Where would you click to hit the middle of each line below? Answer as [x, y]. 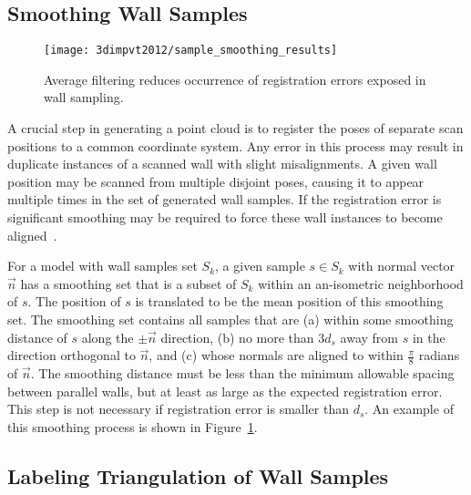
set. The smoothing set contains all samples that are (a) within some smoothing [230, 319]
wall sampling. [84, 97]
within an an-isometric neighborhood [361, 283]
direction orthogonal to [72, 355]
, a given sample [260, 266]
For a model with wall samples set [102, 266]
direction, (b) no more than [237, 337]
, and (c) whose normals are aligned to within [276, 355]
